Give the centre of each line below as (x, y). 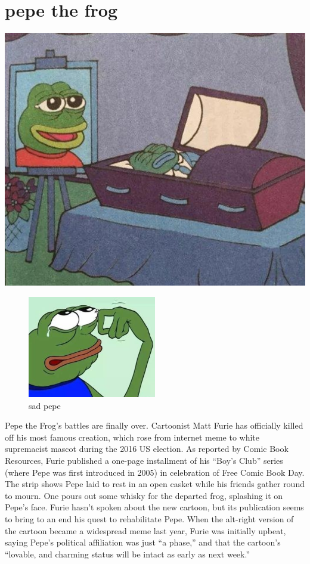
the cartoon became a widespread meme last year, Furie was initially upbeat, (145, 530)
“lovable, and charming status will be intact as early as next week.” (128, 554)
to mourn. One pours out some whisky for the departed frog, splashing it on (144, 495)
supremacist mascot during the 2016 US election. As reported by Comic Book (147, 449)
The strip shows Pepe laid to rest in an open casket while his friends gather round (155, 484)
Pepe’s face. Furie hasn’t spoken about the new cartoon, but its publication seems (154, 507)
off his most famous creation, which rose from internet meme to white (132, 437)
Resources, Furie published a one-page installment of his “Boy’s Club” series (144, 460)
